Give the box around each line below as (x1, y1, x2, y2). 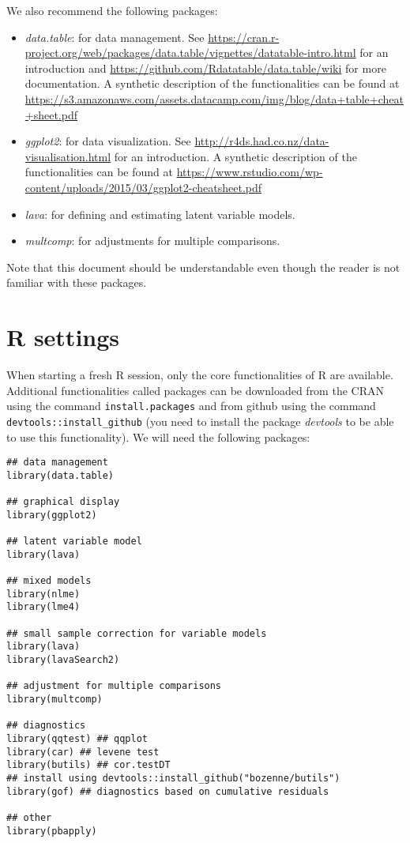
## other (6, 811, 52, 823)
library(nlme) (6, 588, 81, 600)
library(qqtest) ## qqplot (6, 732, 148, 744)
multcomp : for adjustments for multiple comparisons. (24, 232, 280, 249)
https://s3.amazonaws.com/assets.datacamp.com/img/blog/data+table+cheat (24, 90, 404, 107)
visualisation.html (24, 148, 111, 164)
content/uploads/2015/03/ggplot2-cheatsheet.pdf (24, 179, 262, 195)
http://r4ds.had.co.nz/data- (194, 133, 329, 149)
